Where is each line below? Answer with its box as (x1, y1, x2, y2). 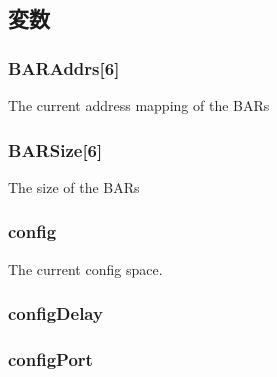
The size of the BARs (8, 176, 140, 197)
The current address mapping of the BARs (8, 95, 270, 115)
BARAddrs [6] (8, 55, 120, 80)
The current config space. (8, 258, 163, 279)
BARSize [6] (8, 137, 103, 162)
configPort (8, 346, 93, 371)
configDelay (8, 301, 103, 326)
